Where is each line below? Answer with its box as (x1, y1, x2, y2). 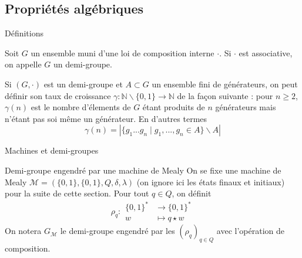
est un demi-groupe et (43, 77, 123, 90)
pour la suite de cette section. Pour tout (5, 187, 149, 199)
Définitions (5, 27, 44, 39)
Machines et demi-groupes (5, 144, 99, 157)
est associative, (239, 46, 293, 59)
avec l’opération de (216, 225, 285, 237)
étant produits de (142, 101, 205, 113)
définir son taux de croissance (5, 89, 111, 101)
